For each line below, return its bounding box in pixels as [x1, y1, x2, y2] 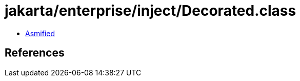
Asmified [25, 29, 55, 38]
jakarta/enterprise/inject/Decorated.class [5, 2, 296, 19]
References [5, 46, 65, 60]
